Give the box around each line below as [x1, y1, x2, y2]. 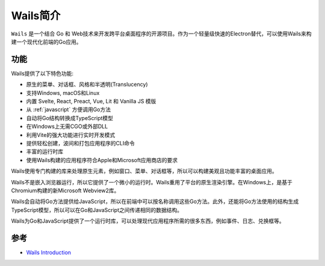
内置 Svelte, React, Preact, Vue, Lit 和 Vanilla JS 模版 [26, 98, 156, 105]
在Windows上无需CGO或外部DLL [26, 123, 108, 130]
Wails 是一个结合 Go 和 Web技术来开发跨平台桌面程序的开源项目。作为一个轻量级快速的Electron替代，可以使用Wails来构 [11, 30, 312, 37]
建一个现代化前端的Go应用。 [11, 38, 82, 45]
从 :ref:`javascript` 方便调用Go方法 [26, 106, 111, 113]
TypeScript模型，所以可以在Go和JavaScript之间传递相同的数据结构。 [11, 206, 183, 213]
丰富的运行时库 [26, 148, 63, 156]
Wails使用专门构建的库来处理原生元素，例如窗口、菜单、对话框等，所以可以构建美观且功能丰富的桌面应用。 [11, 168, 278, 175]
